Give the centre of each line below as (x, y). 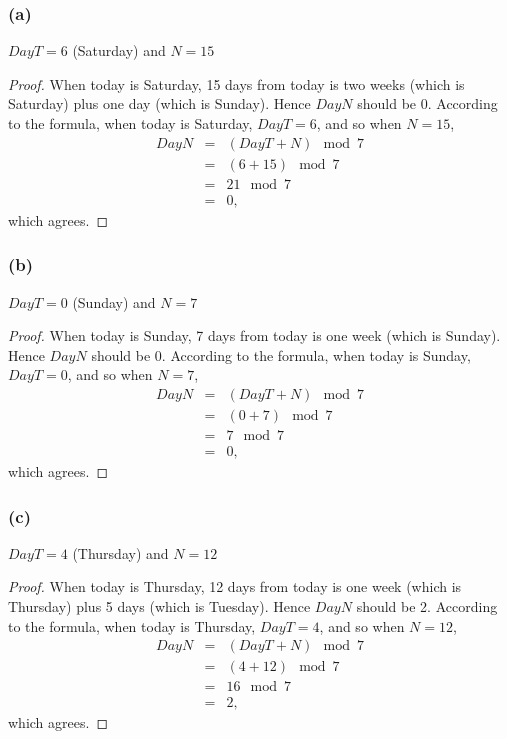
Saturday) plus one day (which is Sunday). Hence (159, 103)
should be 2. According (427, 606)
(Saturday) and (119, 50)
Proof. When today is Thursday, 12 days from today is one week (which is (235, 586)
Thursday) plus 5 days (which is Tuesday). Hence (159, 606)
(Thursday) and (120, 552)
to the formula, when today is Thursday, (132, 625)
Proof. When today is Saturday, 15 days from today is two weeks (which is (236, 83)
